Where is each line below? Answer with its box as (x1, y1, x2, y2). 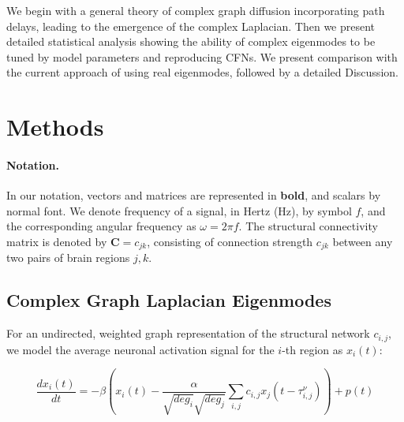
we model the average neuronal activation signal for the (6, 341, 275, 357)
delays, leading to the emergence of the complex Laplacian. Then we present (6, 17, 376, 34)
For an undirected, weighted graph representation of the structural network (6, 325, 370, 342)
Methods (6, 110, 104, 143)
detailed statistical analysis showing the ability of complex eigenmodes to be (6, 33, 376, 50)
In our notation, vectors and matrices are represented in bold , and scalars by (6, 187, 381, 204)
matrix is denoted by (6, 233, 107, 249)
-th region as (282, 341, 343, 357)
